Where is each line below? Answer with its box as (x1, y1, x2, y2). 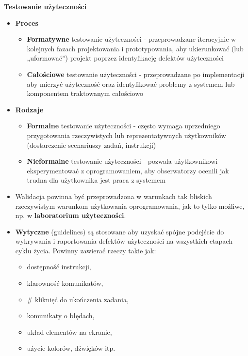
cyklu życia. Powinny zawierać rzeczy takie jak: (15, 245, 156, 255)
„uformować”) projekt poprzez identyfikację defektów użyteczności (27, 53, 224, 63)
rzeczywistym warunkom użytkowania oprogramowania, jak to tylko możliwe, (15, 201, 245, 211)
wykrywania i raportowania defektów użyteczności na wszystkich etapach (15, 236, 232, 246)
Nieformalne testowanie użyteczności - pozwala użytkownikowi (27, 156, 218, 166)
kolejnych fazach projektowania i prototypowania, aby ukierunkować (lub (27, 43, 244, 53)
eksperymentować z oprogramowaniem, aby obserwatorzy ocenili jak (27, 165, 229, 175)
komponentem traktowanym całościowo (27, 88, 143, 98)
